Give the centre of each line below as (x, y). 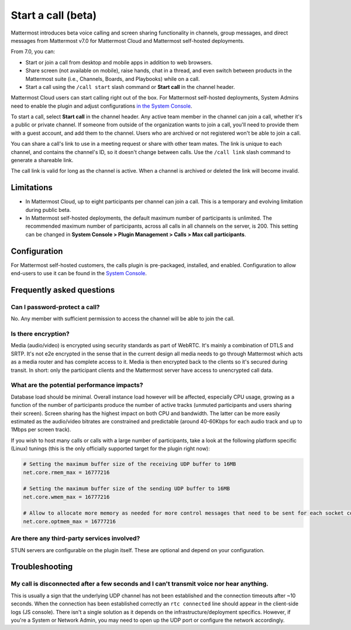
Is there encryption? (40, 334)
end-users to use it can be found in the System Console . (79, 273)
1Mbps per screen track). (41, 430)
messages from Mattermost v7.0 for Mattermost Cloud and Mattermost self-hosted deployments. (128, 40)
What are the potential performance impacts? (77, 385)
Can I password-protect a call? (55, 307)
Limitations (32, 188)
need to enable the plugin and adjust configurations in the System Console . (101, 106)
